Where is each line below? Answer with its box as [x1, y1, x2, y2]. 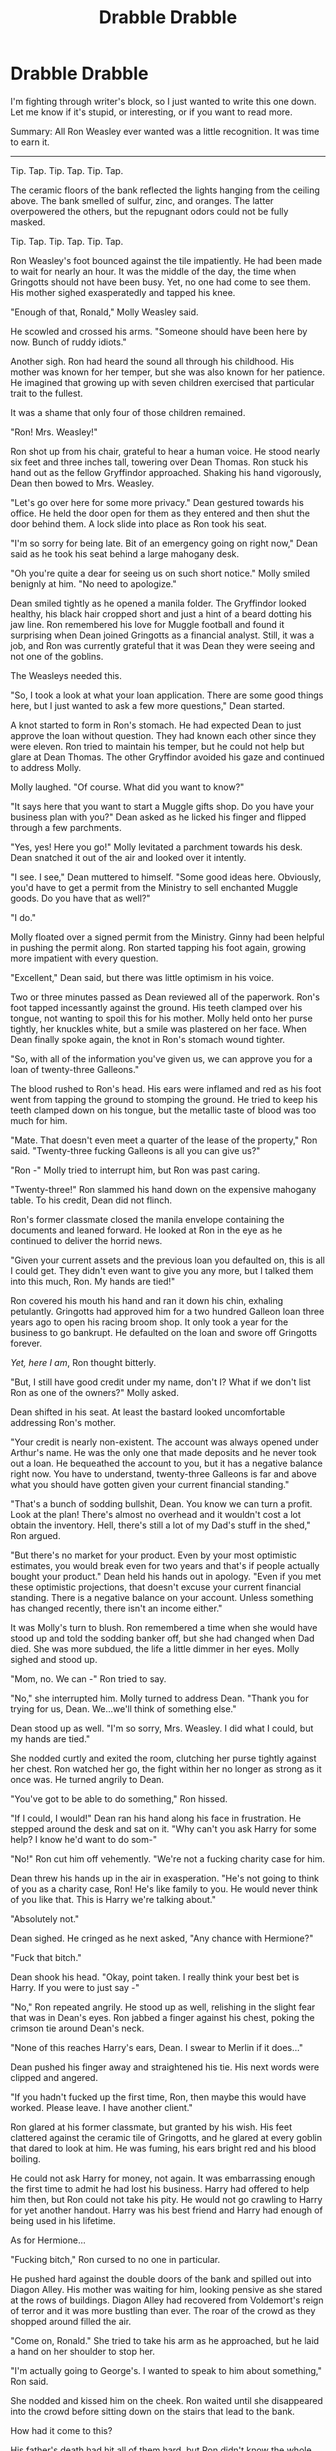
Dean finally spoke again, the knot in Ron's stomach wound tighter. [10, 1033, 286, 1045]
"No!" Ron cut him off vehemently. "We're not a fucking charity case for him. [10, 1852, 325, 1865]
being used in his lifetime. [10, 2214, 116, 2226]
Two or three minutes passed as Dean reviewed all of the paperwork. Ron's [10, 991, 320, 1003]
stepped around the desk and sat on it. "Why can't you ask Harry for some [10, 1822, 317, 1835]
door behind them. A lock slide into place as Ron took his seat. [10, 517, 267, 530]
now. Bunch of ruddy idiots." [10, 336, 127, 348]
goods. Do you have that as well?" [10, 892, 151, 904]
